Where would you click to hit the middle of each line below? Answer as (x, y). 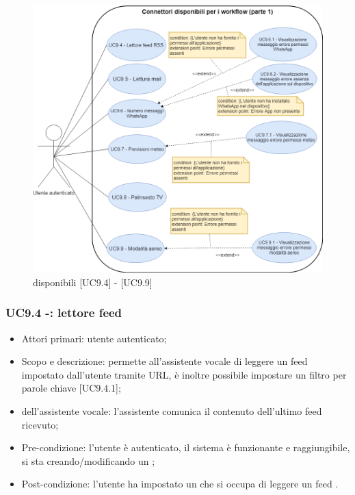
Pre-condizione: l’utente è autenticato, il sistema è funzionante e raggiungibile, (186, 447)
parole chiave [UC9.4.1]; (71, 388)
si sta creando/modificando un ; (88, 460)
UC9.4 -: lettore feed (64, 313)
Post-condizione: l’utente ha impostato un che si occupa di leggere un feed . (180, 484)
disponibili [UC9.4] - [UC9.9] (93, 282)
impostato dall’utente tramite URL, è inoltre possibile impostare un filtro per (184, 374)
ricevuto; (40, 424)
